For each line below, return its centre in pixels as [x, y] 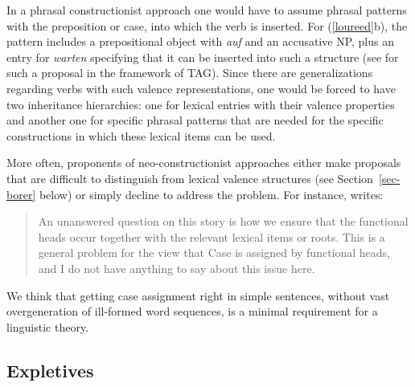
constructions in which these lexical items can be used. [141, 135]
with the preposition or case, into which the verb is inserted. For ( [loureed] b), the [207, 25]
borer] [21, 194]
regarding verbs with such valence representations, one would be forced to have [201, 88]
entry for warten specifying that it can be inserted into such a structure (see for [203, 57]
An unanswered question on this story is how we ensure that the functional [223, 221]
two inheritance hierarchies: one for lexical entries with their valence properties [201, 104]
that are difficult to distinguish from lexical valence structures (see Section [190, 178]
